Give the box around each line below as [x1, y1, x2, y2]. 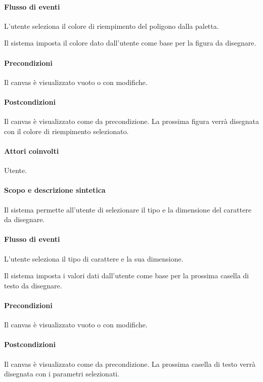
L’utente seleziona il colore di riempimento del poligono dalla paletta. [4, 20, 219, 31]
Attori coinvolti [4, 145, 59, 156]
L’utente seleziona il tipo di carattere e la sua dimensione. [4, 253, 184, 264]
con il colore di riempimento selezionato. [4, 125, 129, 136]
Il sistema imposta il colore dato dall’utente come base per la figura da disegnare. [4, 37, 256, 48]
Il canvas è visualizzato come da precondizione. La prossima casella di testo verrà [4, 358, 255, 369]
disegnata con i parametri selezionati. [4, 368, 120, 379]
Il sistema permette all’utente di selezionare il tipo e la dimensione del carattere [4, 204, 251, 215]
